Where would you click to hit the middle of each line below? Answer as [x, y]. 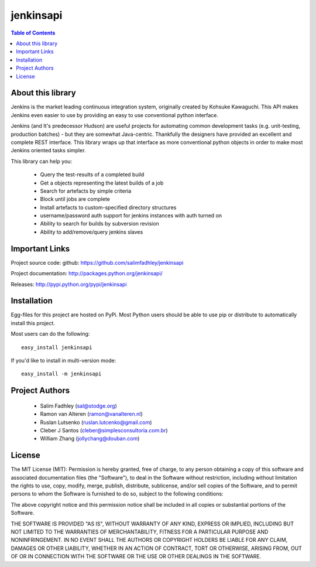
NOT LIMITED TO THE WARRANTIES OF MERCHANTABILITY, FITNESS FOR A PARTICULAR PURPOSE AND [140, 532]
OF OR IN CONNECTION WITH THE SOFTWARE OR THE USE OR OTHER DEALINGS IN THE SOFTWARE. [136, 556]
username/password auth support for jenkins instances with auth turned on [131, 216]
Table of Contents [33, 33]
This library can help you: [42, 161]
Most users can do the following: [50, 334]
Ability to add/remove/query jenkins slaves [92, 232]
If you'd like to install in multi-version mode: [63, 361]
